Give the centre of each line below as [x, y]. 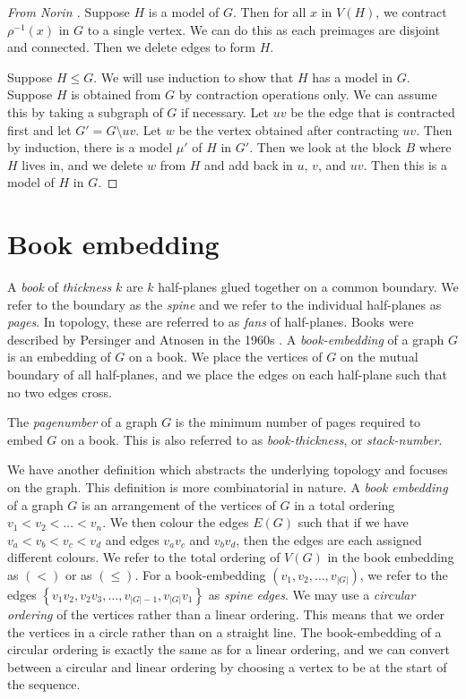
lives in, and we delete [82, 164]
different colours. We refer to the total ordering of [144, 557]
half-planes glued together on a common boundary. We [308, 287]
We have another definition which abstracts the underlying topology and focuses [228, 469]
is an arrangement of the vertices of [179, 504]
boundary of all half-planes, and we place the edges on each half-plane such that [228, 375]
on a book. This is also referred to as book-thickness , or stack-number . [252, 439]
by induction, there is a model [90, 147]
